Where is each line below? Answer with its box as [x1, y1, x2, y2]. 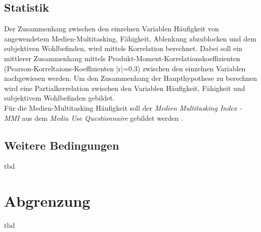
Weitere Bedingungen [4, 137, 119, 153]
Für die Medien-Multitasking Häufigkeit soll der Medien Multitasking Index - [4, 102, 242, 113]
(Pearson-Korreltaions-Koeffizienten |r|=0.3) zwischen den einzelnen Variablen [4, 63, 246, 73]
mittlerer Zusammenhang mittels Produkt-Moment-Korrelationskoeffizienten [4, 53, 240, 63]
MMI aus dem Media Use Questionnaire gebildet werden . [4, 112, 183, 123]
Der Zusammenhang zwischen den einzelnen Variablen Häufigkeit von [4, 23, 219, 34]
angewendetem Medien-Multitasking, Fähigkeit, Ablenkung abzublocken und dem [4, 33, 256, 43]
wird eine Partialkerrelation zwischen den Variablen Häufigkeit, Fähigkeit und [4, 82, 245, 93]
